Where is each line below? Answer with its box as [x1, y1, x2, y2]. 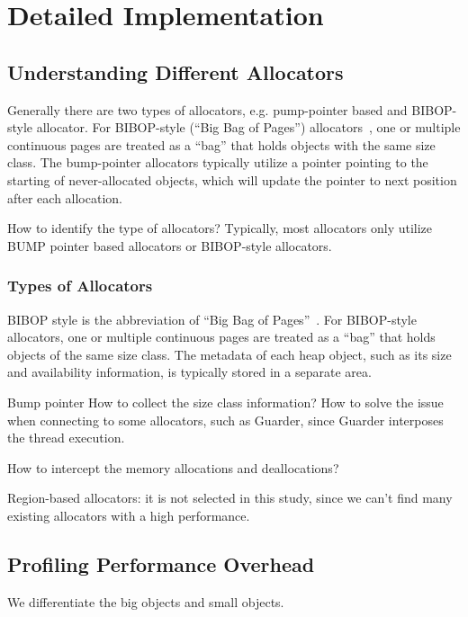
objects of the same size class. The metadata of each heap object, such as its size [7, 344, 452, 363]
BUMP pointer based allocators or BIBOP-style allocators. [7, 236, 332, 255]
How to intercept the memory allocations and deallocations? [7, 458, 339, 477]
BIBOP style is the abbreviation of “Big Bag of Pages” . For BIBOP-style [7, 309, 417, 328]
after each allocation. [7, 188, 122, 207]
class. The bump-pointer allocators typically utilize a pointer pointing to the [7, 153, 428, 172]
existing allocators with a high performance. [7, 505, 250, 524]
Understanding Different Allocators [7, 58, 344, 85]
